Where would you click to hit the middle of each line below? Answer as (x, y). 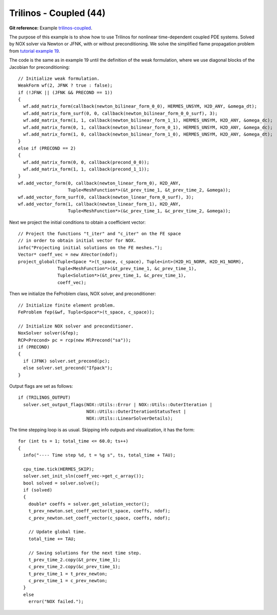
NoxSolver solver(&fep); (48, 333)
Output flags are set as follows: (41, 386)
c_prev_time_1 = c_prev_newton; (68, 581)
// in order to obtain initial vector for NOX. (77, 241)
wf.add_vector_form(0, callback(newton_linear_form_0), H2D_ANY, (100, 183)
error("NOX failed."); (56, 602)
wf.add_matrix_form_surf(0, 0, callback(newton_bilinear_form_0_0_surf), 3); (120, 113)
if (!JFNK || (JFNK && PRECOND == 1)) (66, 92)
